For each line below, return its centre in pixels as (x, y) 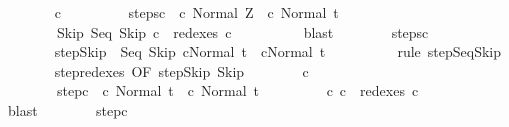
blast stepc (67, 109)
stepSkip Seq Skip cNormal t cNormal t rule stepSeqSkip (278, 51)
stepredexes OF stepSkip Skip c (181, 70)
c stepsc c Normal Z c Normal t (196, 12)
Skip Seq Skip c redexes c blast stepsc (242, 31)
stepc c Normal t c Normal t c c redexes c (237, 90)
